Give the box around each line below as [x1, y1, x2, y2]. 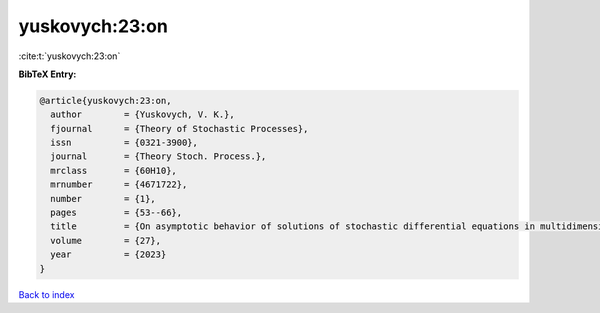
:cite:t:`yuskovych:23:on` [18, 50, 121, 62]
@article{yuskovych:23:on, [39, 95, 172, 106]
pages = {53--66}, [50, 207, 183, 219]
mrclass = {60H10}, [50, 165, 177, 176]
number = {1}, [50, 193, 157, 204]
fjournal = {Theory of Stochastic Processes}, [50, 123, 309, 134]
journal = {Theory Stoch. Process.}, [50, 151, 267, 162]
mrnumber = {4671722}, [50, 179, 188, 190]
